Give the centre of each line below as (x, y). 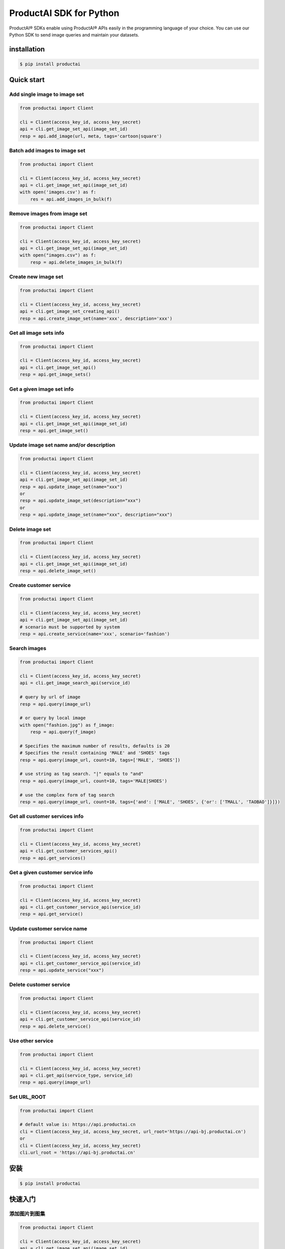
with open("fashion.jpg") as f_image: (67, 725)
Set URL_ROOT (27, 1097)
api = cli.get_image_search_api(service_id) (75, 683)
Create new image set (36, 277)
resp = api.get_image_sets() (55, 374)
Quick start (27, 80)
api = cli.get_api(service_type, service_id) (76, 1076)
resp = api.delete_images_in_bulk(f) (76, 262)
